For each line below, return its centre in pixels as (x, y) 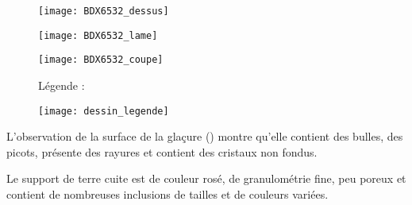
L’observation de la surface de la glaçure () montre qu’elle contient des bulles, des (205, 136)
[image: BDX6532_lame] (98, 35)
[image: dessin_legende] (104, 111)
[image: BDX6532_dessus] (104, 11)
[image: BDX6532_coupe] (101, 60)
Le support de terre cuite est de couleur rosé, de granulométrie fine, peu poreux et (206, 178)
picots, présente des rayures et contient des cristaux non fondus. (162, 151)
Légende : (62, 85)
